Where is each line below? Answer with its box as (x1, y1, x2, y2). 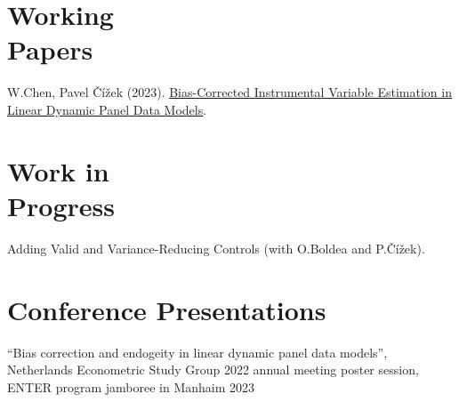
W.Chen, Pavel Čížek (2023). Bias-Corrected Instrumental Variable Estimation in (7, 83, 452, 101)
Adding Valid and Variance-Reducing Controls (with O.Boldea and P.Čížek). (7, 238, 425, 257)
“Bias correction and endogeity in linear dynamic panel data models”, (7, 342, 388, 361)
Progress (7, 187, 115, 223)
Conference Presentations (7, 291, 326, 327)
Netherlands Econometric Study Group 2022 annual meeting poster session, (7, 360, 419, 379)
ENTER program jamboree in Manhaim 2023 (7, 377, 254, 396)
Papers (7, 31, 93, 68)
